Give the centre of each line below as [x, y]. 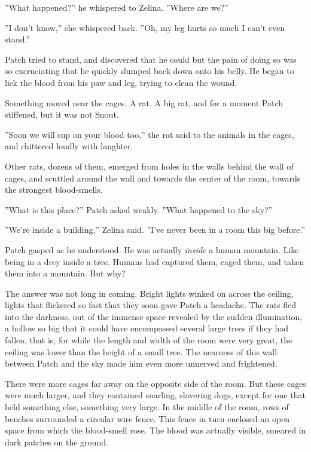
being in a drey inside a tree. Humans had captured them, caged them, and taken [154, 261]
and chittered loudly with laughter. [69, 146]
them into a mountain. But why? [65, 273]
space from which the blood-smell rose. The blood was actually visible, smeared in [155, 430]
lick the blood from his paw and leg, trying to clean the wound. [121, 82]
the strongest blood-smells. [54, 190]
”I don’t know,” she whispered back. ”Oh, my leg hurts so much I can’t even [145, 27]
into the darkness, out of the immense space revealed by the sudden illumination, [154, 316]
